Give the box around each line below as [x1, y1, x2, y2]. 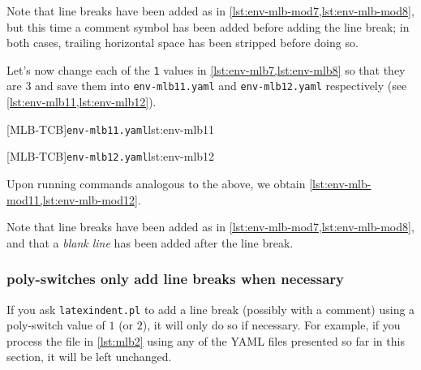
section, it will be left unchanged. [6, 348, 172, 365]
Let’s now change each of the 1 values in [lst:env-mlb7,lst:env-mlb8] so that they [6, 61, 406, 78]
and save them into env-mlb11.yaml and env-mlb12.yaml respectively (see [35, 77, 407, 94]
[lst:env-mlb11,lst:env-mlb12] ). [6, 93, 157, 110]
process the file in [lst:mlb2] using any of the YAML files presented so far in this [6, 332, 405, 349]
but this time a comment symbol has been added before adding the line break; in [6, 18, 410, 35]
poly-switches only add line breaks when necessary [6, 269, 345, 289]
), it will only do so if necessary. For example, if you [142, 316, 401, 333]
